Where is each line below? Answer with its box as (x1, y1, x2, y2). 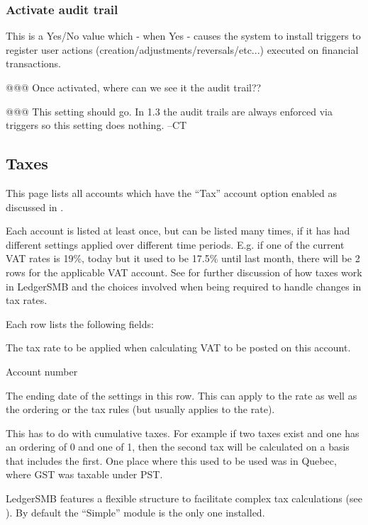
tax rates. (6, 293, 48, 307)
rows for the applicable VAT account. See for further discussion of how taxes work (6, 264, 362, 279)
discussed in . (6, 199, 64, 214)
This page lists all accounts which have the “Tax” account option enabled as (6, 185, 338, 200)
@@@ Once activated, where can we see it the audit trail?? (6, 80, 262, 94)
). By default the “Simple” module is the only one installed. (6, 504, 265, 519)
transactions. (6, 56, 61, 71)
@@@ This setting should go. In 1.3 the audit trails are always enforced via (6, 103, 333, 118)
